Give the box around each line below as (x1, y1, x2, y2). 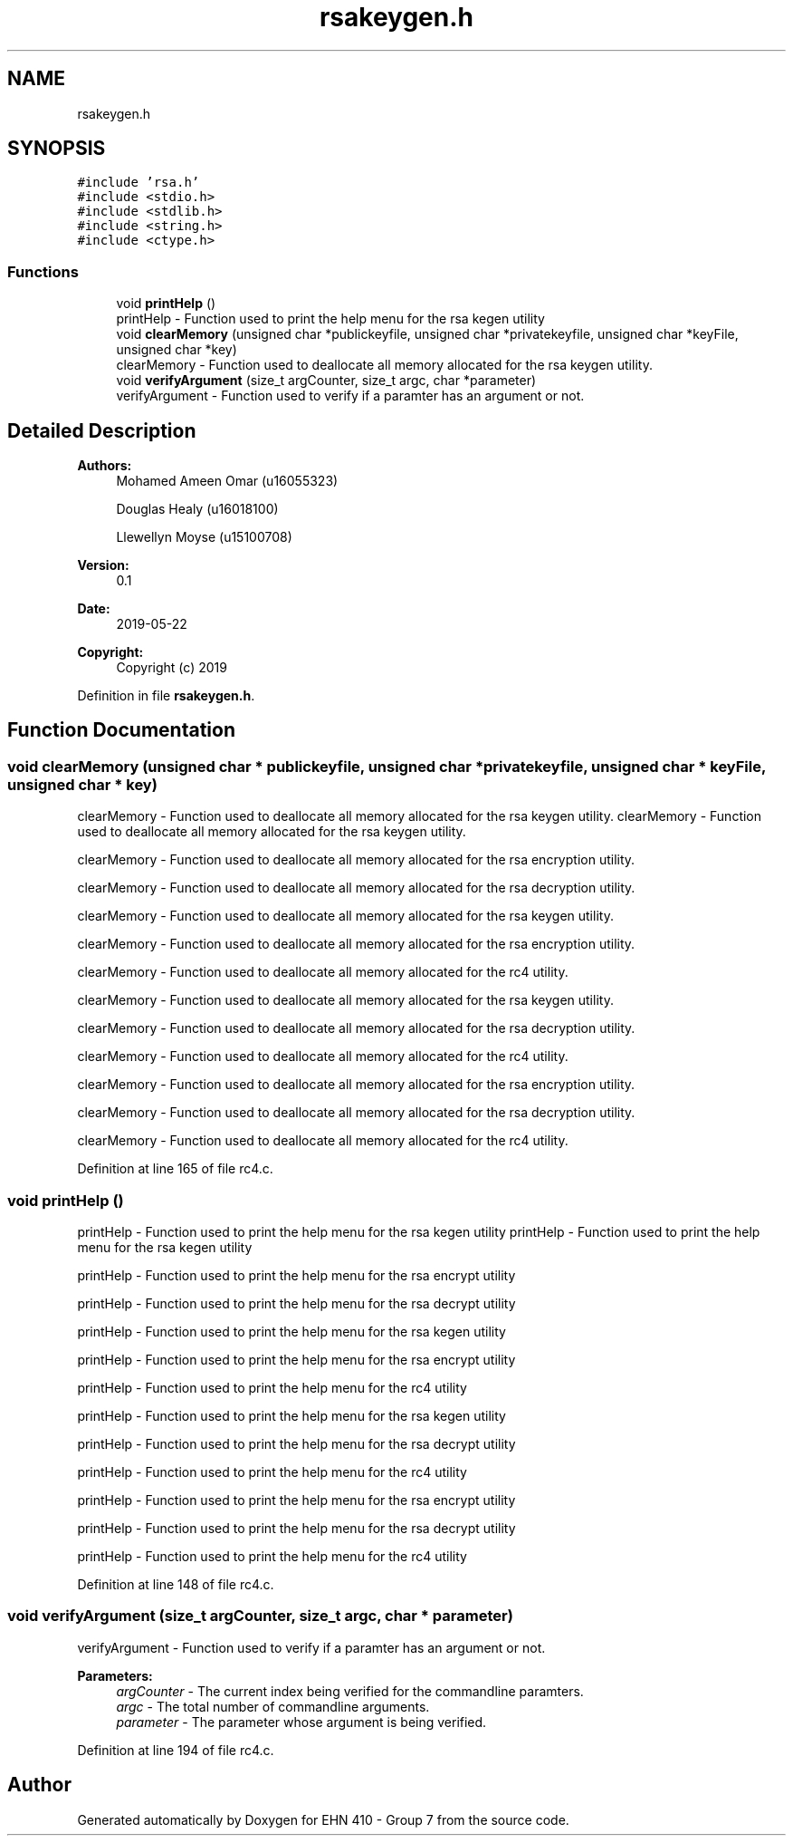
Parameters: (77, 1667, 153, 1684)
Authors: (77, 458, 132, 474)
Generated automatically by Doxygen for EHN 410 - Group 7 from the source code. (77, 1811, 569, 1828)
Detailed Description (7, 419, 196, 442)
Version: (77, 557, 129, 574)
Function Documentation (7, 719, 235, 742)
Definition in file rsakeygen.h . (77, 688, 255, 704)
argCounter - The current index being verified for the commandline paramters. (116, 1683, 584, 1699)
